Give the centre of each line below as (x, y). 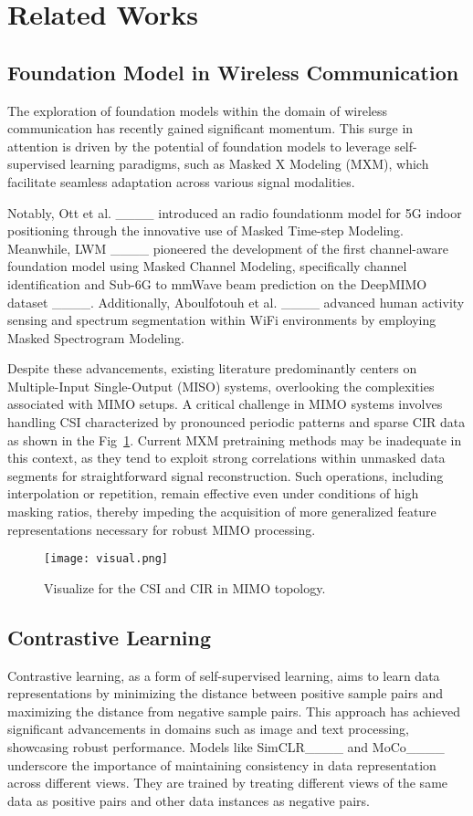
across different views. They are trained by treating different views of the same (228, 783)
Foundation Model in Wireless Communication (233, 72)
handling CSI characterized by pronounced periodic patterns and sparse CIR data (236, 422)
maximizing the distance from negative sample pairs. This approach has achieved (234, 711)
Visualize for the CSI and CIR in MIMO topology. (185, 587)
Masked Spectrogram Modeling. (96, 337)
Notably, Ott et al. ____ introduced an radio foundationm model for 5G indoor (235, 212)
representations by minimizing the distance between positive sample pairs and (225, 693)
